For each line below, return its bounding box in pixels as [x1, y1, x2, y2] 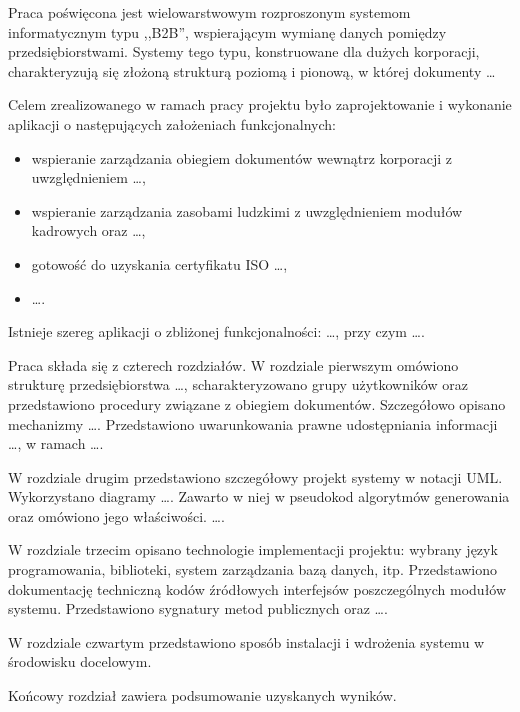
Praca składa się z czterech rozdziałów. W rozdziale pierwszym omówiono [8, 354, 459, 375]
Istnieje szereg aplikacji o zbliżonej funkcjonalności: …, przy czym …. [8, 321, 425, 342]
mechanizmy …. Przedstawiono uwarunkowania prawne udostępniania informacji [8, 413, 498, 434]
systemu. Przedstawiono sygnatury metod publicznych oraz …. [8, 598, 388, 619]
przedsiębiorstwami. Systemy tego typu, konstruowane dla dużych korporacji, [8, 41, 480, 62]
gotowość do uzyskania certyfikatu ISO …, [31, 253, 288, 274]
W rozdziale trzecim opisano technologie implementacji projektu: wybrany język [8, 539, 498, 560]
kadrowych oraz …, [31, 220, 146, 241]
